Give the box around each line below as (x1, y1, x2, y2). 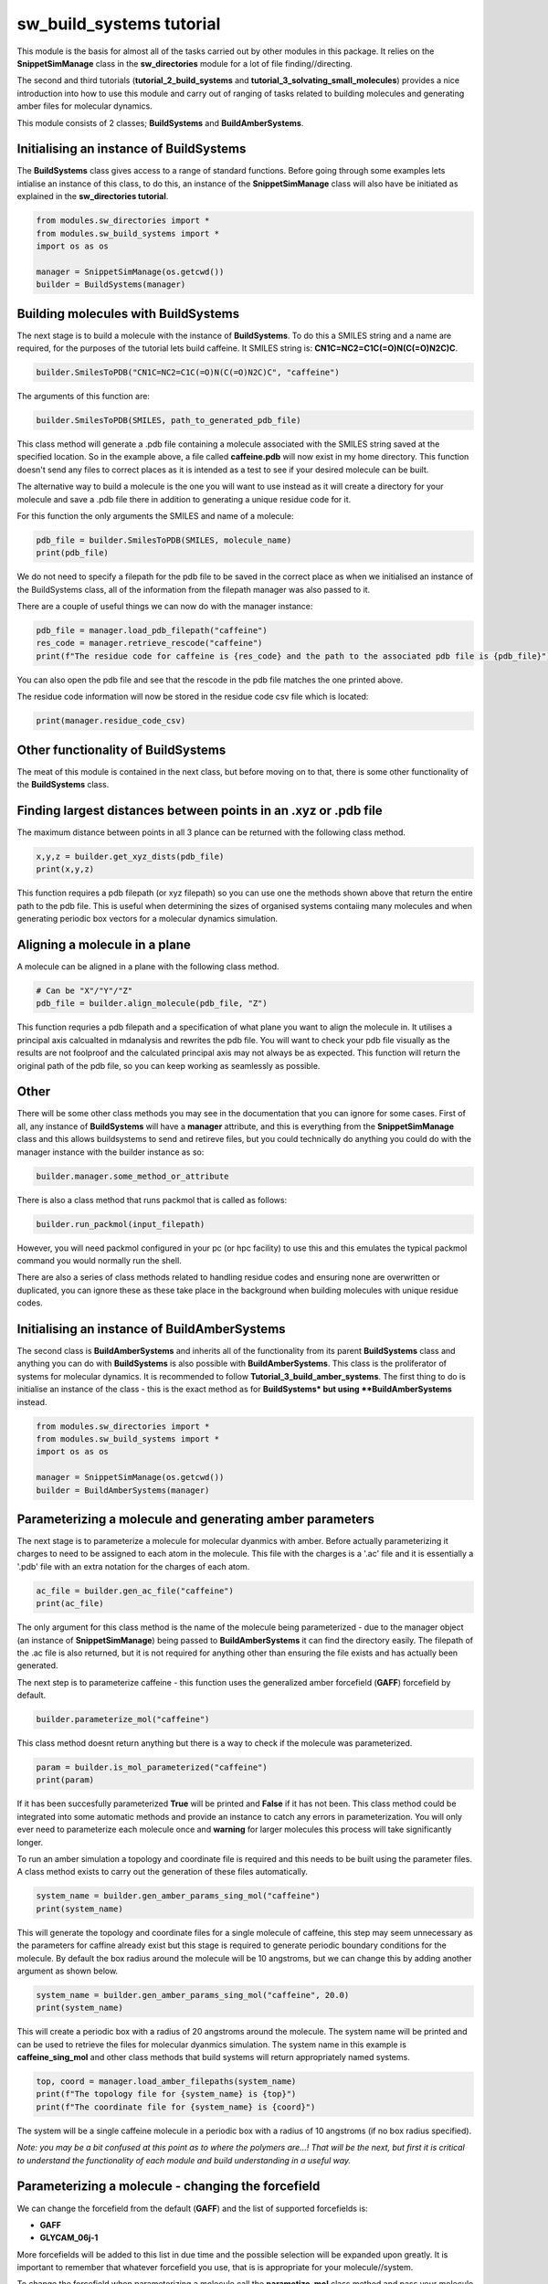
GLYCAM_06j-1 (39, 2232, 99, 2243)
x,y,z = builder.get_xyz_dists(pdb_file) (36, 851, 225, 862)
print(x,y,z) (36, 864, 95, 874)
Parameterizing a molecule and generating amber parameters (16, 1511, 374, 1527)
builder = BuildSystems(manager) (36, 280, 186, 290)
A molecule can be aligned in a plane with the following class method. (16, 961, 279, 972)
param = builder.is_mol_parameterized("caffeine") (36, 1762, 269, 1772)
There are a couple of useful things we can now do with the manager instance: (16, 601, 313, 612)
